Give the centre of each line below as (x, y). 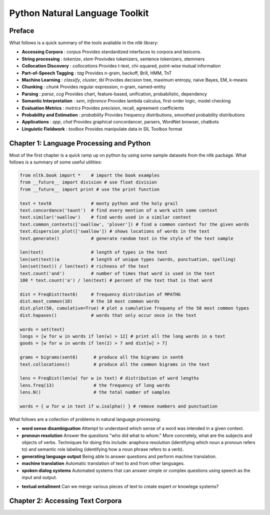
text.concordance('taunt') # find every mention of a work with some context (118, 210)
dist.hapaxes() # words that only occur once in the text (108, 315)
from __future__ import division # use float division (88, 182)
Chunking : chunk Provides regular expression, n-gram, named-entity (94, 87)
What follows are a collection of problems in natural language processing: (85, 419)
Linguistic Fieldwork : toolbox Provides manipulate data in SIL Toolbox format (102, 129)
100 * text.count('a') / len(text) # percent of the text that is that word (116, 280)
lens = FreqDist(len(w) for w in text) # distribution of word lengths (109, 378)
